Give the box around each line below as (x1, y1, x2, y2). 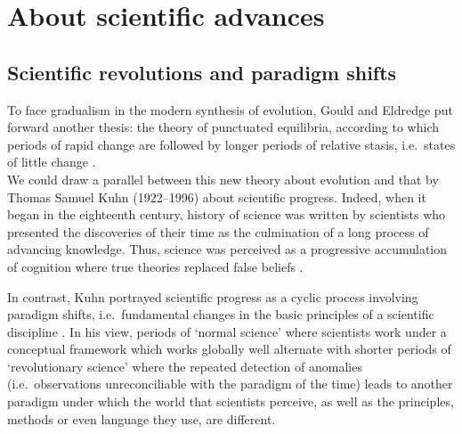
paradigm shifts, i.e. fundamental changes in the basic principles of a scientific (7, 305, 434, 323)
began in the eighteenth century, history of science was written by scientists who (7, 205, 446, 224)
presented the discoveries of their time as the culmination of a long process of (7, 222, 429, 241)
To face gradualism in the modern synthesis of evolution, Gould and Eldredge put (7, 100, 453, 119)
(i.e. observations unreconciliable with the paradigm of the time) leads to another (7, 374, 453, 393)
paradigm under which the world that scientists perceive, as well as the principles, (7, 392, 454, 411)
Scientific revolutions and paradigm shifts (7, 58, 397, 86)
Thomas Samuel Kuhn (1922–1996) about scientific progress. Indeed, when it (7, 187, 426, 206)
